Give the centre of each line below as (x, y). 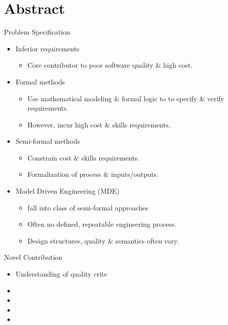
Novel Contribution (33, 257)
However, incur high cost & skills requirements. (99, 124)
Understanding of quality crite (61, 274)
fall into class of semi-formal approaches (88, 207)
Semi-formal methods (48, 141)
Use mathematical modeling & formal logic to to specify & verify (126, 98)
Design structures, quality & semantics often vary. (103, 240)
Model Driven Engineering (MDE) (68, 191)
